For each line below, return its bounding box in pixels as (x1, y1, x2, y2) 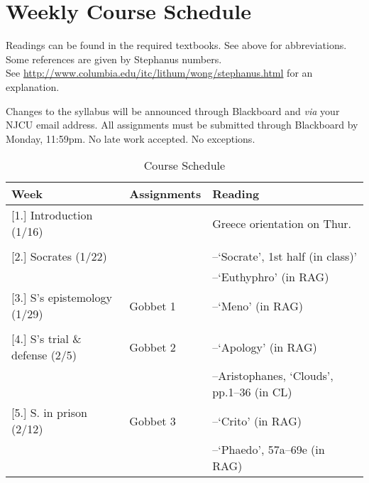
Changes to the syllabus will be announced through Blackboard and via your (6, 103, 340, 118)
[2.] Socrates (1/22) (11, 248, 107, 265)
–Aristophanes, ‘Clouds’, (212, 367, 334, 384)
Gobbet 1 (129, 297, 176, 314)
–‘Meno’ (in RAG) (212, 297, 304, 314)
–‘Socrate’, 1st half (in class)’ (212, 248, 358, 265)
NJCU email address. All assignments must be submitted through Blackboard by (6, 117, 358, 132)
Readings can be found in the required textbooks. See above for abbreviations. (6, 38, 347, 53)
